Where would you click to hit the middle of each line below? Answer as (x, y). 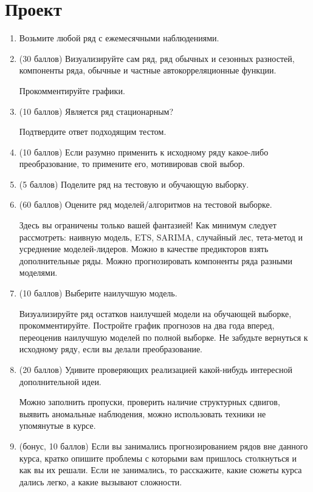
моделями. (38, 272)
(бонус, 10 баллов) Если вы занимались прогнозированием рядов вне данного (163, 446)
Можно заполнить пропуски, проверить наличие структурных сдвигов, (150, 402)
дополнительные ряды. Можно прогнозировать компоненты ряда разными (156, 260)
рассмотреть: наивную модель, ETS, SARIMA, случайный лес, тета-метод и (161, 237)
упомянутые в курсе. (57, 425)
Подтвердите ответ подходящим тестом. (93, 132)
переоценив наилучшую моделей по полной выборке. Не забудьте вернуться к (163, 337)
